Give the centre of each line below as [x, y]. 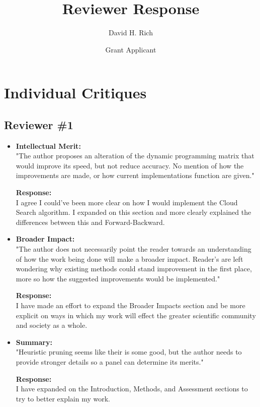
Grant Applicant [131, 49]
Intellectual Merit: [48, 146]
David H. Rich [131, 33]
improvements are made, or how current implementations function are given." [135, 175]
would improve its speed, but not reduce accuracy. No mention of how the [130, 165]
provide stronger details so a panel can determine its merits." [110, 361]
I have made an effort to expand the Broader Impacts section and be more [131, 305]
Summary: [34, 342]
